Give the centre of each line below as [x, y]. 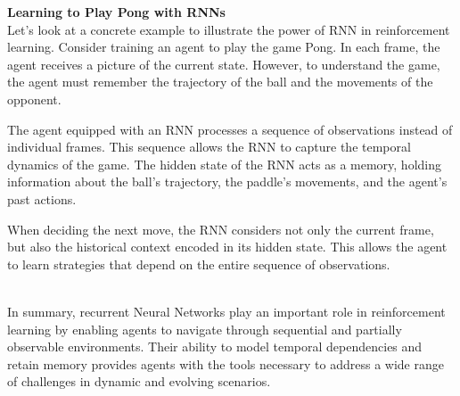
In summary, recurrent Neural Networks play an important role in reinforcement [226, 311]
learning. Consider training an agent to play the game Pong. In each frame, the [224, 47]
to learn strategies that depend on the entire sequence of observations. [199, 264]
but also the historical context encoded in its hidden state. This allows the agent [227, 247]
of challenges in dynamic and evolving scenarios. [139, 381]
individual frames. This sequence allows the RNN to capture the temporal [209, 147]
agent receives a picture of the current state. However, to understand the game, [224, 64]
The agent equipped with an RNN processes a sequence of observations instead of [230, 129]
